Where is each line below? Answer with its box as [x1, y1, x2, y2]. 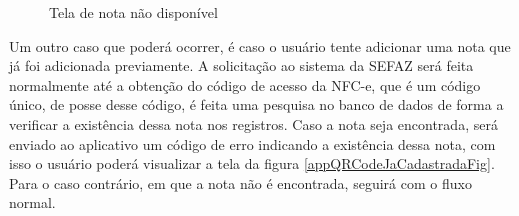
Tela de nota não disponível [49, 2, 218, 22]
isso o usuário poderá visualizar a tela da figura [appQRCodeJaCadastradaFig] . [9, 153, 495, 174]
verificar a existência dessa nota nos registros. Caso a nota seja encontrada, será [9, 113, 498, 134]
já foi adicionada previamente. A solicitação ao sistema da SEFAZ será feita [9, 55, 474, 76]
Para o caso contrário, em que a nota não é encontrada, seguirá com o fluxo [9, 172, 472, 193]
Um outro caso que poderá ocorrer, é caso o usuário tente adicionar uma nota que [9, 35, 511, 56]
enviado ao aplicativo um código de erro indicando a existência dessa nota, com [9, 133, 496, 154]
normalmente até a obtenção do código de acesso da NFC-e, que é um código [9, 74, 481, 95]
